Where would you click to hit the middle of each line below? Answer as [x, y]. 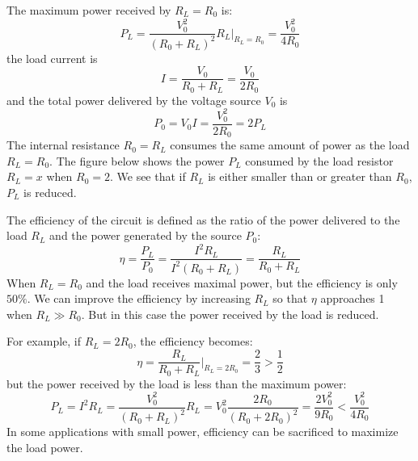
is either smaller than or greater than [300, 176]
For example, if [44, 341]
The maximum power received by [89, 10]
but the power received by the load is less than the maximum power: [177, 383]
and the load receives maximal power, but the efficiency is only [242, 282]
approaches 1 [353, 298]
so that [290, 298]
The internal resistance [63, 145]
